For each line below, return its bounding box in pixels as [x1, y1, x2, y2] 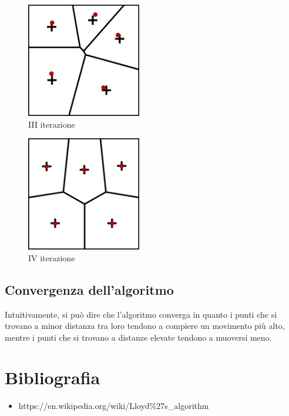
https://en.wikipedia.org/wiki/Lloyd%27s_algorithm [18, 400, 209, 412]
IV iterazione [28, 251, 75, 264]
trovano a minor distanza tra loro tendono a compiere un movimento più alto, [5, 320, 285, 332]
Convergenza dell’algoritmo [5, 280, 174, 298]
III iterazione [28, 118, 75, 130]
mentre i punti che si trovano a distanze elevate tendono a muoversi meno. [5, 331, 272, 343]
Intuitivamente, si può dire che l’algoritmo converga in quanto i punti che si [5, 308, 277, 320]
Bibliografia [5, 365, 100, 390]
